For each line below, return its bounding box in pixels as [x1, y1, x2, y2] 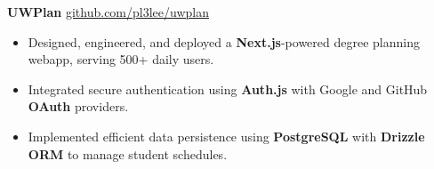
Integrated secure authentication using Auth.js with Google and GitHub [28, 79, 428, 98]
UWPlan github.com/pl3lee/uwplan [7, 3, 209, 20]
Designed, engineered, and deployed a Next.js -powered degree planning [28, 32, 420, 51]
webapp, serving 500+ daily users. [28, 50, 214, 68]
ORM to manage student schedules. [28, 144, 228, 163]
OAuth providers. [28, 97, 129, 116]
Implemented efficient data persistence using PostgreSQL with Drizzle [28, 126, 425, 145]
